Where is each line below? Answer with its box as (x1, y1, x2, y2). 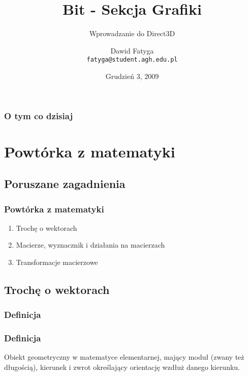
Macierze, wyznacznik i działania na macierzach (16, 239, 165, 250)
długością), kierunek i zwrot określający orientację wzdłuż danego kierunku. (4, 362, 240, 372)
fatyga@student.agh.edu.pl (86, 56, 178, 64)
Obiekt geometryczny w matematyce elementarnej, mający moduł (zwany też (4, 352, 244, 362)
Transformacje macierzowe (16, 257, 98, 267)
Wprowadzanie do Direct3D (89, 28, 175, 39)
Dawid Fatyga (110, 45, 154, 56)
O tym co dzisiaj (4, 109, 73, 122)
